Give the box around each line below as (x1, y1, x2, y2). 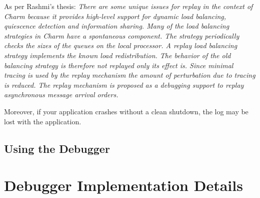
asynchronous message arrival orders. (4, 89, 118, 100)
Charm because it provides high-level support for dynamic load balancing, (4, 11, 226, 21)
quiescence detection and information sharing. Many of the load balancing (4, 21, 229, 31)
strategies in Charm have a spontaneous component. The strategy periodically (4, 30, 239, 41)
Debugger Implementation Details (4, 175, 243, 195)
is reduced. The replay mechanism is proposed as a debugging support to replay (4, 79, 244, 90)
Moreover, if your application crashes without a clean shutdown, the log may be (4, 106, 248, 116)
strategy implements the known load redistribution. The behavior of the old (4, 50, 231, 60)
